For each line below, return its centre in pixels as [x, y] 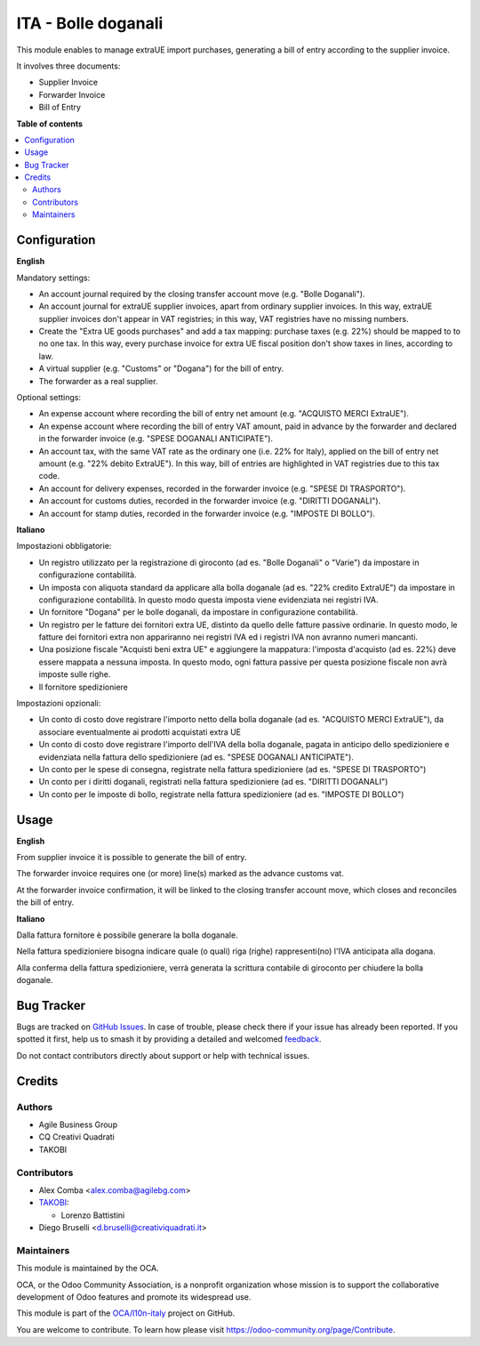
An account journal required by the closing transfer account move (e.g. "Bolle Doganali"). [202, 294]
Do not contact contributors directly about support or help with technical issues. [163, 1055]
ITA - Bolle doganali [90, 23]
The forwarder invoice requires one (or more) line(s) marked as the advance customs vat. [180, 874]
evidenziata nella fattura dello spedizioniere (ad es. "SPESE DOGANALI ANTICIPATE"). [196, 757]
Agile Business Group [78, 1124]
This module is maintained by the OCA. [88, 1269]
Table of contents [50, 124]
